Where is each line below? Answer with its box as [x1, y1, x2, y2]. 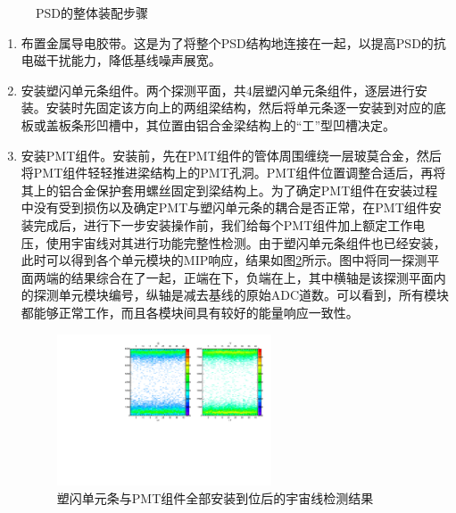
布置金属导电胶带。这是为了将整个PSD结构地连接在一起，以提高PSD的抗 [21, 33, 446, 52]
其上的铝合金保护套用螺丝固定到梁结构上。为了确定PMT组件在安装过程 [21, 180, 438, 199]
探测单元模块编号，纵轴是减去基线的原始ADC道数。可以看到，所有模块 [33, 285, 450, 304]
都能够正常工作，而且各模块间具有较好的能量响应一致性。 [21, 302, 359, 321]
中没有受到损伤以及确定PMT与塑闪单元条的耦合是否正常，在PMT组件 [21, 198, 429, 217]
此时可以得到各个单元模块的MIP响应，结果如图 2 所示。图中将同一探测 [21, 251, 427, 269]
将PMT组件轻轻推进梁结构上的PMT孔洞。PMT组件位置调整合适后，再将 [21, 163, 446, 182]
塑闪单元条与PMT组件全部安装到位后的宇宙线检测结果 [56, 488, 374, 507]
